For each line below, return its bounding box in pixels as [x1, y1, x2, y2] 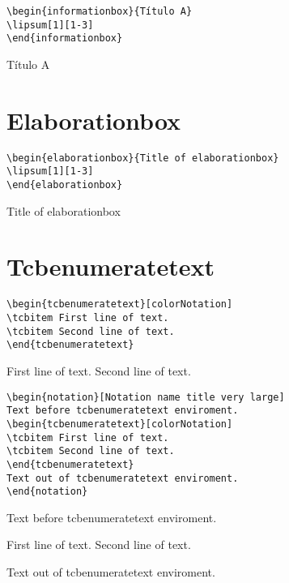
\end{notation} [6, 486, 88, 498]
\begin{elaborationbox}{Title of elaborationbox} [6, 152, 279, 164]
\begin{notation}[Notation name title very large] [6, 391, 285, 403]
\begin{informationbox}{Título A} [6, 6, 193, 17]
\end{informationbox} [6, 32, 123, 45]
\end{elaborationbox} [6, 179, 123, 191]
